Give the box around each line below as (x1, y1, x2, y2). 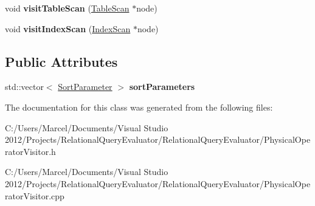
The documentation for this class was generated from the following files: (5, 100, 273, 113)
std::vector (5, 80, 44, 93)
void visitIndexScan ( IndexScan (5, 22, 131, 35)
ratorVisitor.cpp (5, 189, 64, 202)
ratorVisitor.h (5, 145, 56, 157)
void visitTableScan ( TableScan (5, 2, 130, 14)
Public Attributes (5, 52, 118, 70)
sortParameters (129, 80, 195, 93)
